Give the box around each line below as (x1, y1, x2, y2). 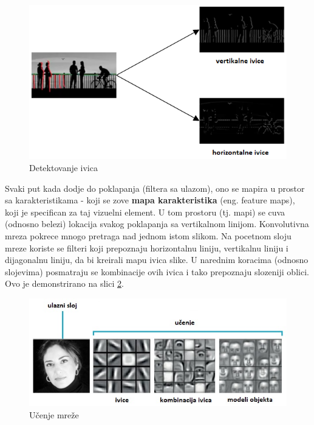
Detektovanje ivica (29, 161, 98, 174)
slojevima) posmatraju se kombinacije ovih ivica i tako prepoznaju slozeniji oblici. (5, 265, 309, 278)
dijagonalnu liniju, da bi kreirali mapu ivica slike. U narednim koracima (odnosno (5, 253, 309, 266)
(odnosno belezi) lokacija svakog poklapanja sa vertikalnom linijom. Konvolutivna (5, 217, 309, 230)
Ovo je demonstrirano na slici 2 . (5, 277, 124, 290)
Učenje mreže (29, 408, 79, 421)
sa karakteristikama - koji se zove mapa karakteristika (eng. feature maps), (5, 194, 295, 206)
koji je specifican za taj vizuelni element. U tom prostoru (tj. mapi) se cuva (5, 205, 285, 218)
